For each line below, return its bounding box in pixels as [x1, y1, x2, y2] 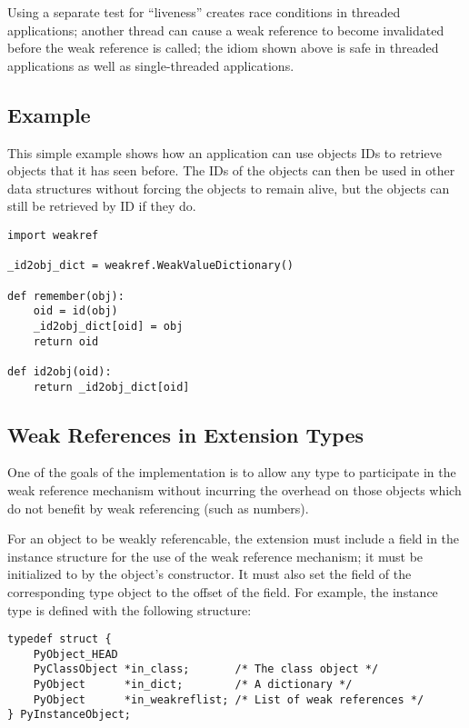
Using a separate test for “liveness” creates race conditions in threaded [7, 3, 401, 21]
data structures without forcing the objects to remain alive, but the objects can [7, 178, 450, 197]
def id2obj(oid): [7, 364, 112, 378]
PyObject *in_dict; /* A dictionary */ [33, 678, 353, 692]
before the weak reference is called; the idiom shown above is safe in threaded [7, 38, 439, 57]
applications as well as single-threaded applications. [7, 55, 294, 75]
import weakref [7, 228, 99, 242]
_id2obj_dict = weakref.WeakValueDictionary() [7, 259, 294, 273]
